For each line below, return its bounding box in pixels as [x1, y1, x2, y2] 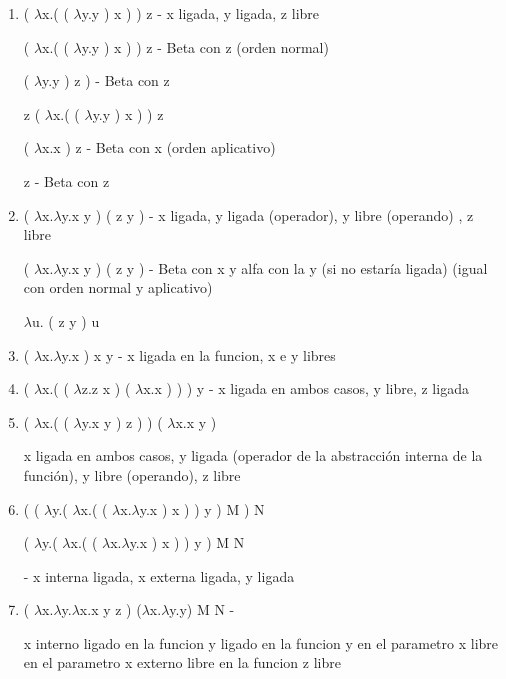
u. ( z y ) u [31, 310, 100, 331]
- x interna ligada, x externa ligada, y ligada [23, 565, 295, 586]
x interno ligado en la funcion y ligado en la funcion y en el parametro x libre [23, 632, 499, 653]
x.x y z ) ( [79, 599, 142, 620]
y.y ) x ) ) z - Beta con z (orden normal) [81, 36, 329, 57]
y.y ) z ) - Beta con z [42, 70, 170, 91]
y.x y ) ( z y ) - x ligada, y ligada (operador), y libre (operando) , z [61, 204, 474, 225]
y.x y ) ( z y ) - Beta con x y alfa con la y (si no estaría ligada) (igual [61, 257, 488, 278]
